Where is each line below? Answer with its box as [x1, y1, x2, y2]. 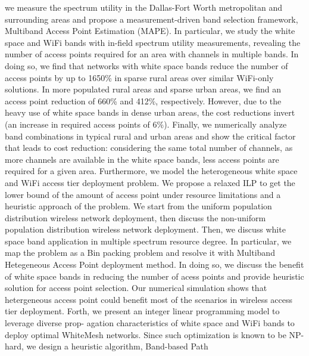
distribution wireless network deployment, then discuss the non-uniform [5, 211, 266, 224]
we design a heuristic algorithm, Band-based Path [26, 340, 208, 352]
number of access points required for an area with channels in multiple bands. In [5, 48, 299, 60]
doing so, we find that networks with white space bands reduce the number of [5, 59, 288, 72]
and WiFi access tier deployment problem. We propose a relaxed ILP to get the [5, 176, 295, 188]
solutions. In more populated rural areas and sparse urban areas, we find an [5, 83, 281, 95]
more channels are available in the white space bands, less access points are [5, 153, 279, 165]
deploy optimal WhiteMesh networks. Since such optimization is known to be [5, 328, 286, 340]
